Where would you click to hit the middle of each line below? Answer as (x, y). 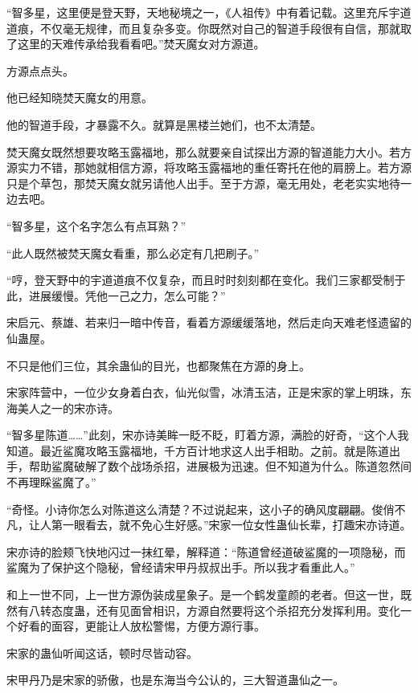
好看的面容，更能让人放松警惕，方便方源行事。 (141, 626)
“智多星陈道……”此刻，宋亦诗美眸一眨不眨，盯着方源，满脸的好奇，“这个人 (202, 435)
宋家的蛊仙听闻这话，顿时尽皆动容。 (102, 652)
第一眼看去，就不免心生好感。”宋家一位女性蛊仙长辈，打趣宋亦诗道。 (231, 525)
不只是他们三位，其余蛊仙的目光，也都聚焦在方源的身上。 (158, 365)
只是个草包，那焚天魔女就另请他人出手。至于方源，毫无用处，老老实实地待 (203, 183)
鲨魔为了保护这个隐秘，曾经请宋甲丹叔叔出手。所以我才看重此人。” (181, 567)
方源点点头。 (40, 70)
